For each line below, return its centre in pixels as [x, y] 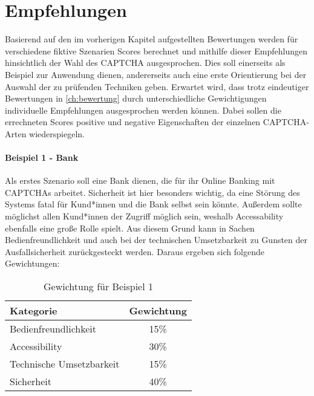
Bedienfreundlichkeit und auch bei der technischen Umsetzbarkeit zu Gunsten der [156, 240]
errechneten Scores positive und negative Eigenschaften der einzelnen [133, 122]
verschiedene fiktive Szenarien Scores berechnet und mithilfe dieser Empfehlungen [156, 50]
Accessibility [36, 346]
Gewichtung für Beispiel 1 [98, 287]
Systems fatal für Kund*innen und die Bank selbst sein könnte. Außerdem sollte [153, 204]
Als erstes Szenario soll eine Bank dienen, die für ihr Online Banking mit [140, 180]
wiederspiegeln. [57, 133]
